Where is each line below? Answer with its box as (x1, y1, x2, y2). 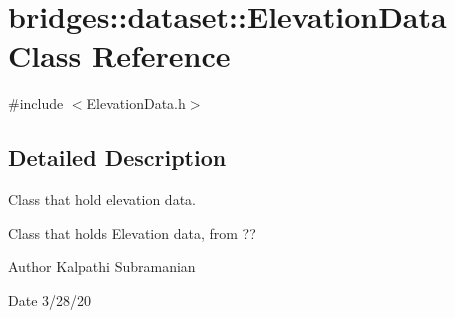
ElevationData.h (86, 93, 186, 114)
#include (8, 93, 64, 114)
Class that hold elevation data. (8, 189, 196, 210)
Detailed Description (8, 142, 227, 173)
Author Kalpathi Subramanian (8, 256, 196, 277)
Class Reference (8, 35, 231, 76)
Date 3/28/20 (8, 289, 92, 310)
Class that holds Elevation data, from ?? (8, 222, 256, 243)
